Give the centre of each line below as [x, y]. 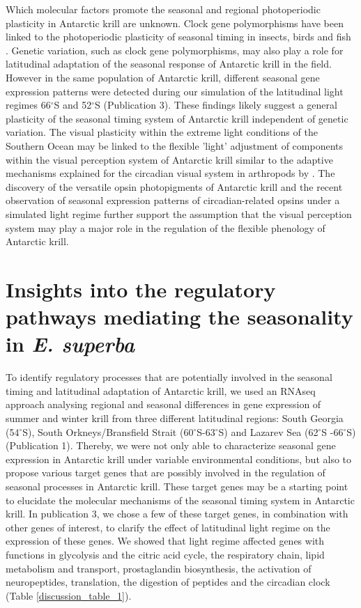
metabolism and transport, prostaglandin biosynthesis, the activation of [159, 568]
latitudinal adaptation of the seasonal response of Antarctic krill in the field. [169, 64]
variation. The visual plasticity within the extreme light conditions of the [162, 132]
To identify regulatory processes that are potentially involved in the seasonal [169, 377]
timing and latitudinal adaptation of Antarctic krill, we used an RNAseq [161, 390]
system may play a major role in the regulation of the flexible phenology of [166, 227]
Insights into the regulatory [141, 289]
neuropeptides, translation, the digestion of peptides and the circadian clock [168, 582]
